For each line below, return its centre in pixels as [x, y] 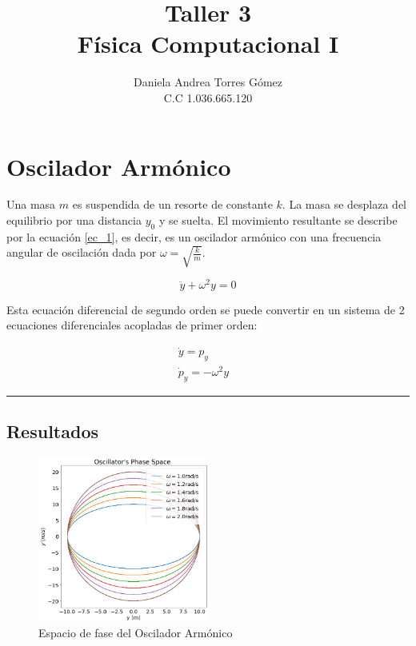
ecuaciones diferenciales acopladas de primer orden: [132, 325]
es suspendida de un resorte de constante [172, 204]
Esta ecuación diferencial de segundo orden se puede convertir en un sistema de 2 [206, 309]
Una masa [31, 204]
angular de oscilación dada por [82, 252]
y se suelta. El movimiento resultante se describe [278, 220]
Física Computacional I [208, 44]
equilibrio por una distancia [74, 220]
